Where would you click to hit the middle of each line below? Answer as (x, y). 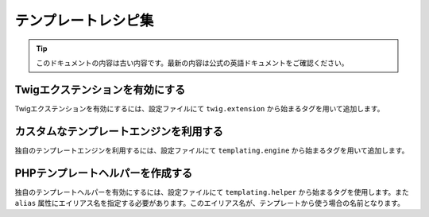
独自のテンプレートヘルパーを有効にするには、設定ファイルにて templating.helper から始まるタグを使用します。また (212, 192)
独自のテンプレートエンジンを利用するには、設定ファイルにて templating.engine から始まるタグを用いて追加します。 (212, 150)
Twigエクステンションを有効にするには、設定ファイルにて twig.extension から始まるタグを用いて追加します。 (199, 108)
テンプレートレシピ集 (84, 21)
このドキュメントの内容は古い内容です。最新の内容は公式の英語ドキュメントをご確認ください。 (192, 63)
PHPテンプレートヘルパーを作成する (104, 173)
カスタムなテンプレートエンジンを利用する (119, 131)
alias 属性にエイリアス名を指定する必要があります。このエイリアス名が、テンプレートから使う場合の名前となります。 (210, 203)
